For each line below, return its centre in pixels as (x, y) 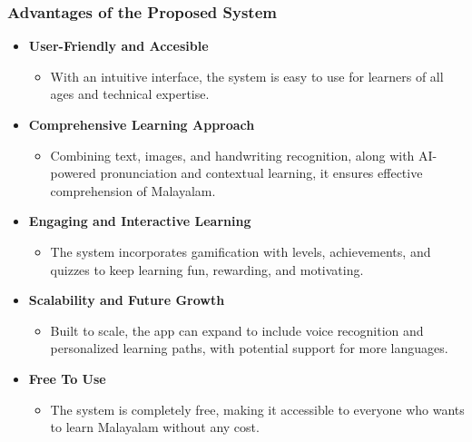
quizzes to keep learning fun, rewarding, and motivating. (207, 269)
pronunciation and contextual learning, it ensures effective (261, 173)
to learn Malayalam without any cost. (155, 427)
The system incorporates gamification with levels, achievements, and (241, 251)
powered (73, 173)
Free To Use (67, 378)
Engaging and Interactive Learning (140, 221)
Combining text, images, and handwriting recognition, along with (232, 155)
